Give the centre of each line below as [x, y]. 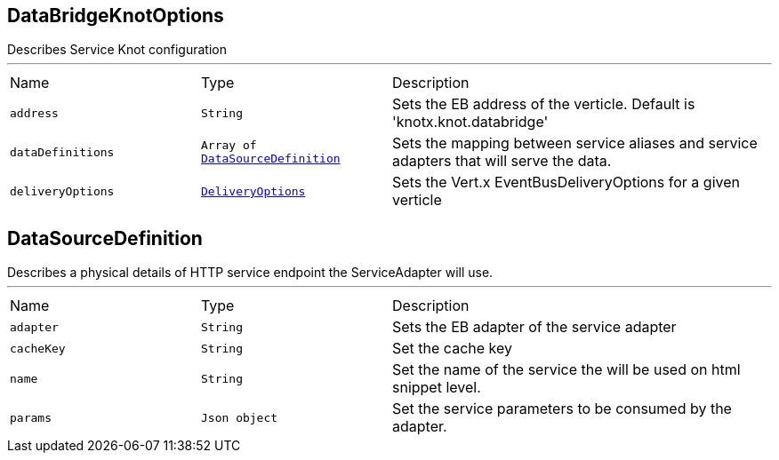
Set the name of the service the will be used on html [566, 370]
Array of [229, 146]
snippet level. [437, 388]
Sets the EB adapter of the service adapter [534, 327]
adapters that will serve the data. [502, 161]
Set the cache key [452, 349]
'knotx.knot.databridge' [470, 122]
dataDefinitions [62, 152]
